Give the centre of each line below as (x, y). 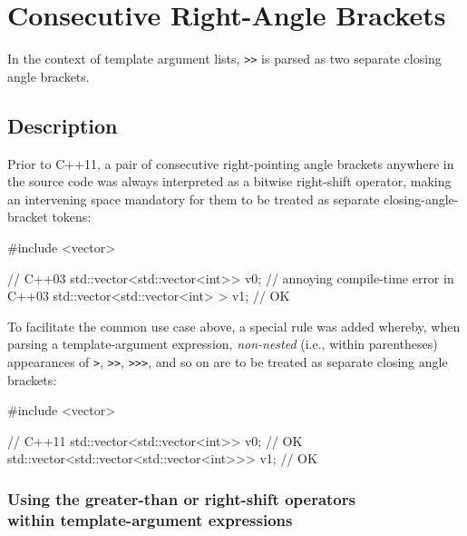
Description (63, 125)
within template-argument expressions (150, 519)
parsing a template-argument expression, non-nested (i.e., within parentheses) (223, 344)
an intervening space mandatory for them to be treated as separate (194, 199)
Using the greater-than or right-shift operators (181, 498)
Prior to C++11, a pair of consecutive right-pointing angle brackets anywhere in (231, 163)
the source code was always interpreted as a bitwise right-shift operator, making (229, 181)
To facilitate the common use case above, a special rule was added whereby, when (234, 326)
